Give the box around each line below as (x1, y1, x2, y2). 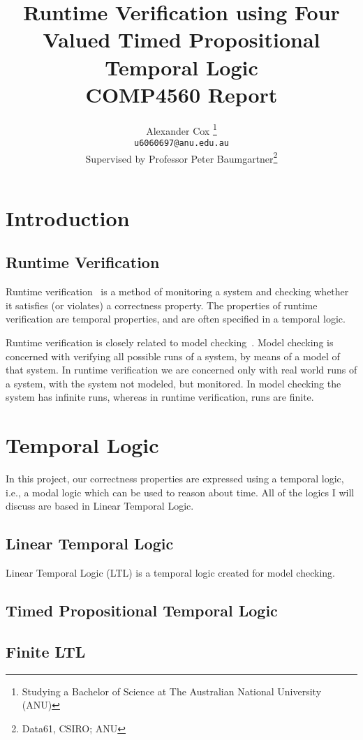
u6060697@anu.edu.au (133, 138, 230, 148)
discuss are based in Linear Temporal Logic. (6, 498, 194, 513)
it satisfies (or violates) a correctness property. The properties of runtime (6, 297, 318, 312)
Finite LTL (6, 640, 86, 662)
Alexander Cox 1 (146, 121, 217, 138)
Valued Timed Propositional (43, 25, 320, 54)
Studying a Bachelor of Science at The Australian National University (22, 683, 322, 698)
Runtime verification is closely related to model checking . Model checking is (6, 335, 334, 350)
